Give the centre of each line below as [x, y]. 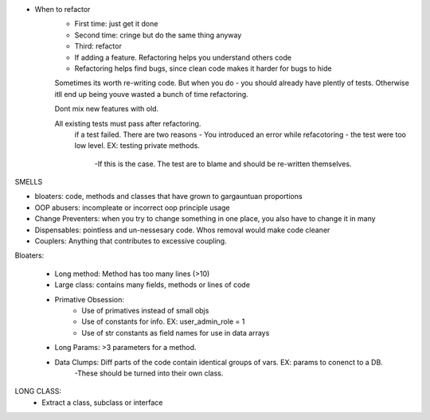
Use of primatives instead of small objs [145, 310]
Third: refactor [98, 46]
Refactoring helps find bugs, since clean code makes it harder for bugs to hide [203, 68]
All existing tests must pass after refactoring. [128, 123]
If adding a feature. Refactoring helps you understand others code [183, 57]
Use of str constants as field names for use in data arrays [176, 332]
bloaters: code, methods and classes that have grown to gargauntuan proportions [168, 196]
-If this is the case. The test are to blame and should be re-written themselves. [223, 164]
